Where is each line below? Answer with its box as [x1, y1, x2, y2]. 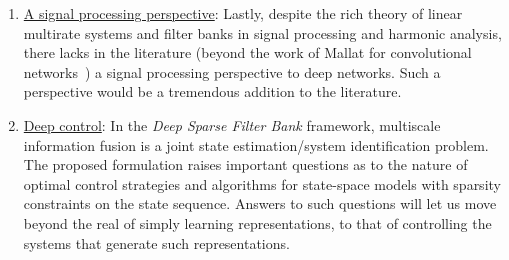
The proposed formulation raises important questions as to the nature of [23, 154, 468, 175]
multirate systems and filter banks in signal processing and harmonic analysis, [23, 22, 502, 43]
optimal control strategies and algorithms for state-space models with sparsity [23, 173, 501, 194]
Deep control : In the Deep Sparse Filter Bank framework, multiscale [23, 114, 441, 135]
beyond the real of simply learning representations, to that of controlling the [23, 212, 492, 233]
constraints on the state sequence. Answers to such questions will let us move [23, 193, 497, 214]
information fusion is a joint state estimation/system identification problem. [23, 134, 489, 155]
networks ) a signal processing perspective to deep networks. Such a [23, 61, 441, 82]
